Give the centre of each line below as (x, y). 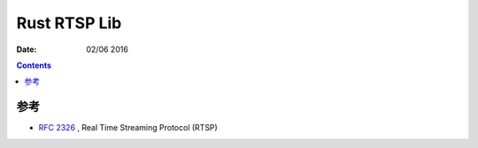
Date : (27, 49)
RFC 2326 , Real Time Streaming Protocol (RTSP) (128, 128)
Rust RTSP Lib (69, 23)
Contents (34, 65)
